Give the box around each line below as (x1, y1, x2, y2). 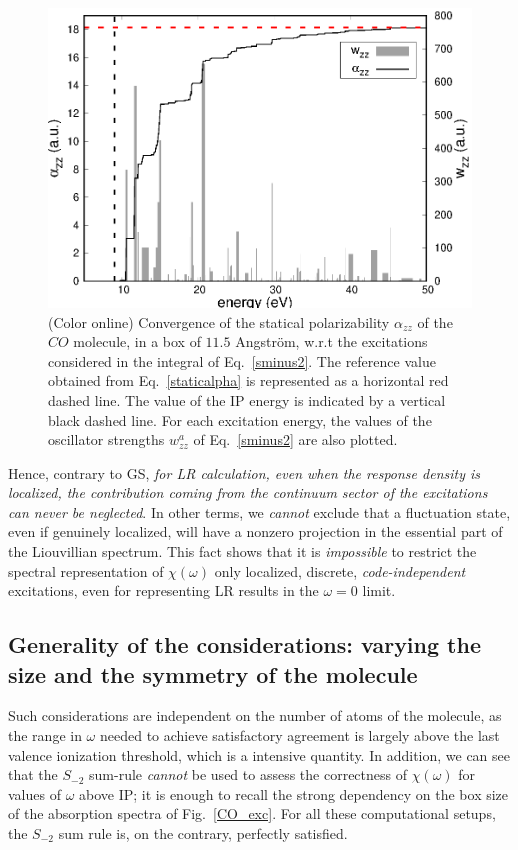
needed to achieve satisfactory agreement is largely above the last (99, 725, 500, 746)
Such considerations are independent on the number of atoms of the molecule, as (8, 705, 502, 726)
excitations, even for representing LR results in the (8, 580, 319, 601)
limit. (362, 580, 396, 601)
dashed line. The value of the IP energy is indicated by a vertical (48, 389, 446, 410)
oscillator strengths (48, 429, 165, 450)
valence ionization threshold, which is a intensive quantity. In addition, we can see (8, 744, 511, 765)
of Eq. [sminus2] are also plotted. (193, 429, 398, 450)
